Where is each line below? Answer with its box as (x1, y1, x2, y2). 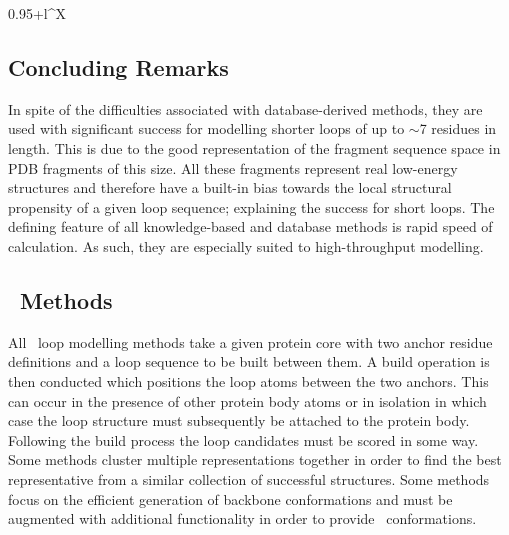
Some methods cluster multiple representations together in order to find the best (8, 449, 502, 470)
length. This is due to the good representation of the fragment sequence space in (8, 137, 501, 158)
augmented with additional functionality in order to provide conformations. (8, 508, 477, 529)
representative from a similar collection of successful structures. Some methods (8, 468, 490, 489)
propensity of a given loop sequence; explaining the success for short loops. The (8, 196, 495, 217)
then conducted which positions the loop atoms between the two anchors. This (8, 370, 489, 391)
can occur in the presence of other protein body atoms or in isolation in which (8, 390, 487, 411)
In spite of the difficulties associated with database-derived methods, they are (8, 98, 483, 119)
